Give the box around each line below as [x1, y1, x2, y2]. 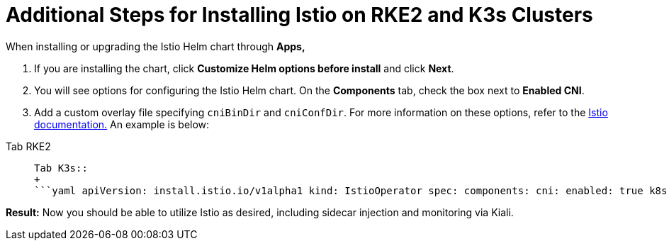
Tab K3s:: [34, 162, 88, 174]
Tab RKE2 [6, 140, 51, 152]
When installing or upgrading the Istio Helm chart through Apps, [6, 40, 305, 52]
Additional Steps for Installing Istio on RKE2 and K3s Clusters [6, 3, 593, 27]
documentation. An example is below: [34, 118, 210, 130]
